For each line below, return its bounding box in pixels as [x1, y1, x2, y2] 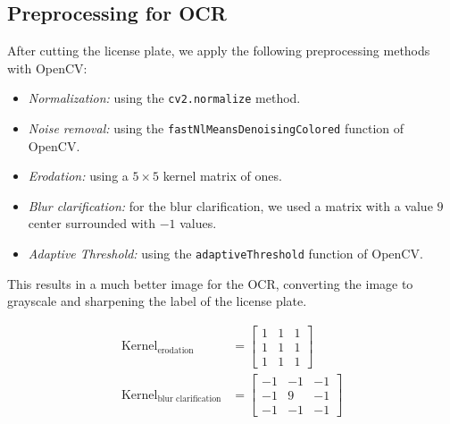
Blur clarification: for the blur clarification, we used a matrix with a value [28, 196, 433, 215]
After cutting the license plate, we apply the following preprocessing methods [7, 41, 430, 60]
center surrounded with [28, 214, 155, 233]
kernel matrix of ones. [162, 166, 282, 185]
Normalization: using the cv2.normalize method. [28, 89, 301, 107]
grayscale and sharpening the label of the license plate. [7, 292, 307, 310]
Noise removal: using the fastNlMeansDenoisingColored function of [28, 119, 404, 138]
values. [179, 214, 217, 233]
